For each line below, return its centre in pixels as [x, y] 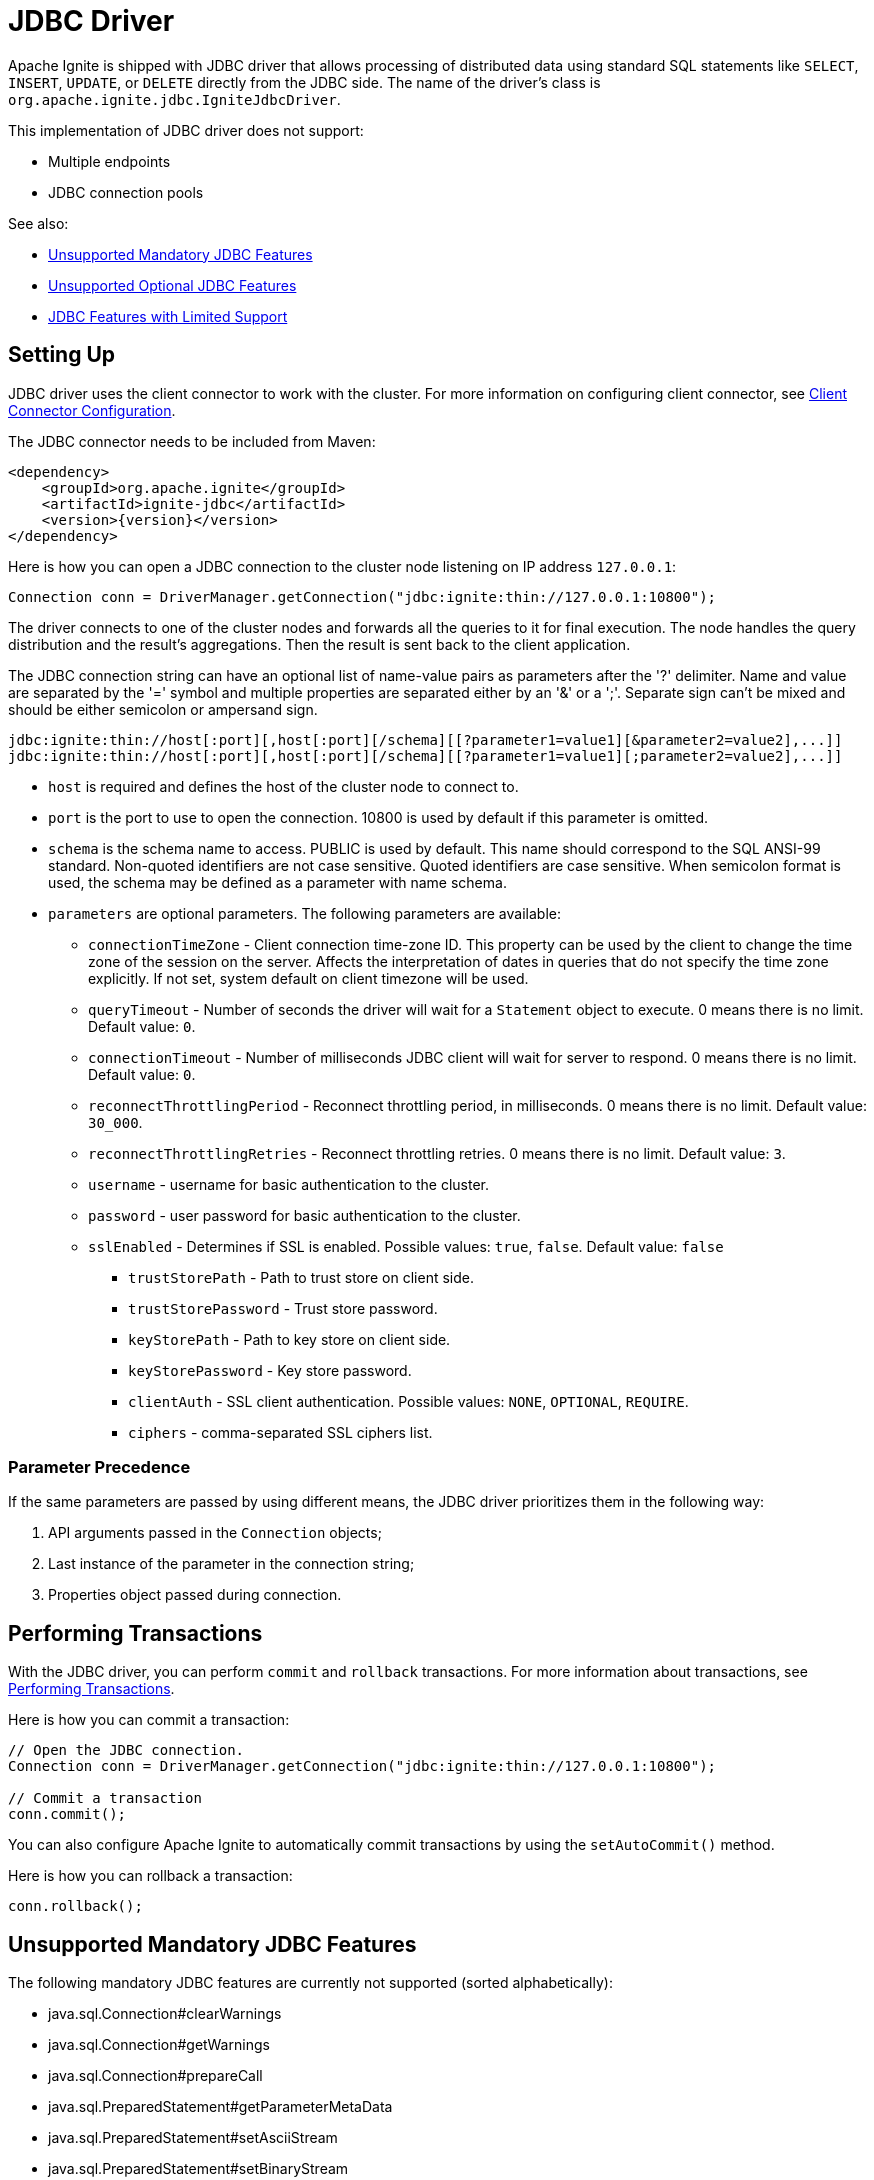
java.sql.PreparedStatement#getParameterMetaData [220, 2107]
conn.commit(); [67, 1814]
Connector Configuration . [92, 410]
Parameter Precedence [99, 1466]
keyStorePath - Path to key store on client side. [289, 1339]
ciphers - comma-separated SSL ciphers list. [280, 1432]
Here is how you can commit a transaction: [149, 1720]
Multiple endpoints [109, 161]
